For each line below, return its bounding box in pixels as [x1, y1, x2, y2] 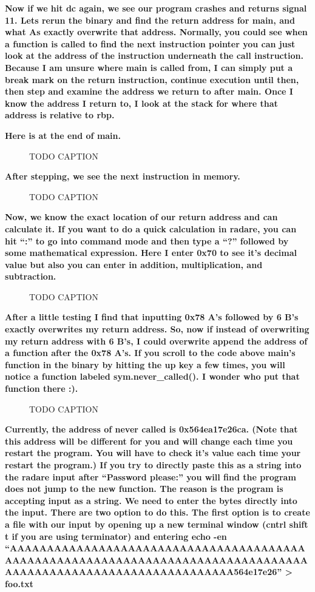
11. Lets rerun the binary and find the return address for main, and [5, 13, 295, 26]
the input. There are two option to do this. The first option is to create [5, 506, 310, 519]
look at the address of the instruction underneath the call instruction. [5, 49, 303, 62]
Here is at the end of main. [5, 129, 121, 141]
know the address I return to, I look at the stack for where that [5, 96, 278, 109]
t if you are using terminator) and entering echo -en [5, 530, 227, 542]
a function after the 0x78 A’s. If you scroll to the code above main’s [5, 346, 296, 359]
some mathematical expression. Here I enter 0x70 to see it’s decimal [5, 246, 297, 259]
